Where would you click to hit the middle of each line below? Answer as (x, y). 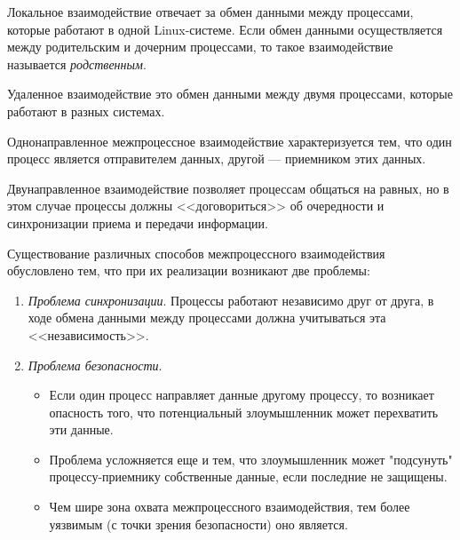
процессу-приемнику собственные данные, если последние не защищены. (248, 476)
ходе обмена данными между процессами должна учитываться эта (207, 318)
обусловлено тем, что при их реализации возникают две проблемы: (189, 270)
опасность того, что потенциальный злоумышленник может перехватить (244, 412)
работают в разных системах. (86, 111)
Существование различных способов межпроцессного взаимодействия (196, 253)
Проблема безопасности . (95, 365)
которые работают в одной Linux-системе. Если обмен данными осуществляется (225, 29)
